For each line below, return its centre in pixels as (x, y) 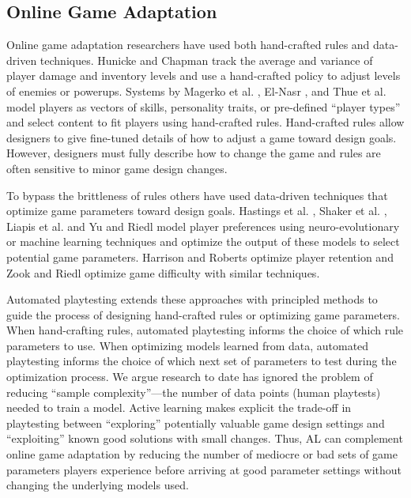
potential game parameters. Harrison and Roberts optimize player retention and (200, 257)
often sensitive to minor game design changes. (117, 168)
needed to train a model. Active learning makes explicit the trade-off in (179, 407)
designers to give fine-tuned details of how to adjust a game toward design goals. (202, 137)
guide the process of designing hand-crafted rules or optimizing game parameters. (204, 314)
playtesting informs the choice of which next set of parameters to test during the (202, 361)
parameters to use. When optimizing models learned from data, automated (188, 345)
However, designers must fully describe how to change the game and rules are (194, 153)
